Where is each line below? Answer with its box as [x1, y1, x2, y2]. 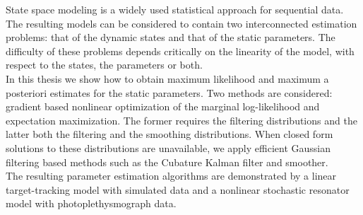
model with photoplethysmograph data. [6, 196, 177, 211]
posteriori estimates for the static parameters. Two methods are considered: [6, 85, 333, 100]
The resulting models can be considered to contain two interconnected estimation [6, 16, 357, 30]
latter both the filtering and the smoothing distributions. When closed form [6, 127, 333, 141]
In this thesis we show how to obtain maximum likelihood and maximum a [6, 71, 329, 86]
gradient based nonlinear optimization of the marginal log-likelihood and [6, 99, 320, 114]
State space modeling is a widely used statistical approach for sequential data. [6, 2, 344, 16]
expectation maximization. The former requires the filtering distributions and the [6, 112, 357, 127]
